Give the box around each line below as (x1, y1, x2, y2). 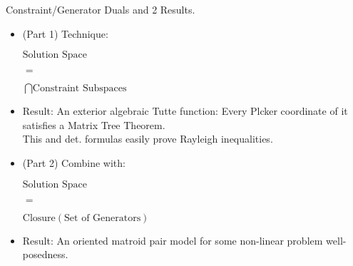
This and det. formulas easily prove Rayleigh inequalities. (22, 131, 273, 146)
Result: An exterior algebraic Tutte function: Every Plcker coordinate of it (22, 103, 348, 118)
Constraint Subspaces (32, 83, 127, 94)
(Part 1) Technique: (22, 26, 108, 41)
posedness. (22, 247, 68, 262)
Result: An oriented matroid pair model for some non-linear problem (22, 232, 323, 247)
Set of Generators (64, 213, 141, 223)
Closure (22, 213, 56, 223)
